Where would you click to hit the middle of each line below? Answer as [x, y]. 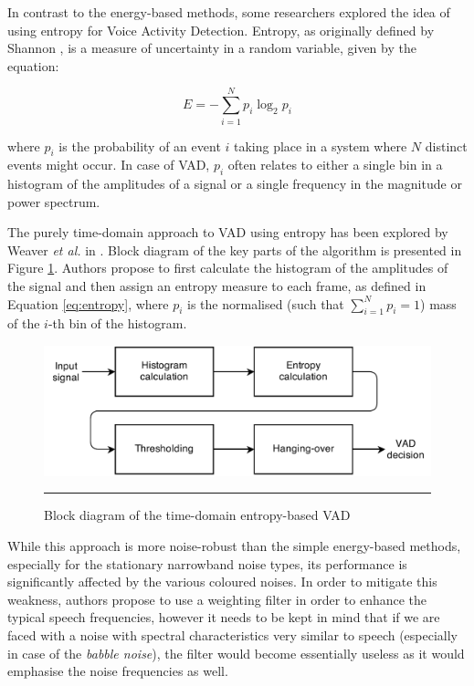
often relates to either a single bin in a [335, 165]
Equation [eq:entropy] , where [88, 303]
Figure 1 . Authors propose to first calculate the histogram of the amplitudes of [228, 268]
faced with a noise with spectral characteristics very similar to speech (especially [233, 635]
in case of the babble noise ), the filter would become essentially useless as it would [236, 653]
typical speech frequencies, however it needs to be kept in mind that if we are [224, 617]
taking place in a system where [321, 146]
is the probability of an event [140, 146]
